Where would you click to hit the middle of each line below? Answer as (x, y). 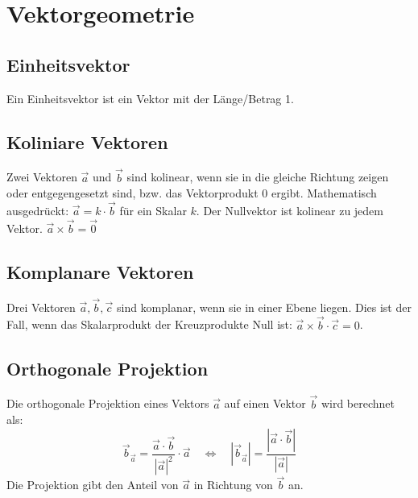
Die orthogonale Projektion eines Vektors (108, 403)
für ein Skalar (153, 210)
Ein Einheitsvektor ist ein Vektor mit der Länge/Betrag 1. (150, 98)
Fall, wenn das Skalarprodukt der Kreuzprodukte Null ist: (149, 324)
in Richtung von (233, 485)
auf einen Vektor (265, 403)
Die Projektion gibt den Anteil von (93, 485)
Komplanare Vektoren (100, 271)
